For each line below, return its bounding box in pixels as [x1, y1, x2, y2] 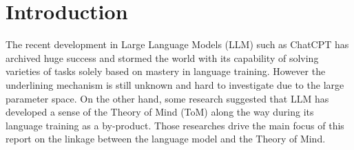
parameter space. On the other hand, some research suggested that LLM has [6, 91, 329, 105]
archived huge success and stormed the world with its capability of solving [6, 50, 319, 65]
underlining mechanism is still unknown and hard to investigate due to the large [6, 77, 344, 92]
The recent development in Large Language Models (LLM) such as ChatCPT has [6, 37, 349, 52]
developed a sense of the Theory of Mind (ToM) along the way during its [6, 105, 314, 119]
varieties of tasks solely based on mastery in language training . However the [6, 64, 326, 78]
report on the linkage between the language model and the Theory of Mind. [6, 131, 326, 146]
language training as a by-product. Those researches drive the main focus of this [6, 118, 344, 132]
